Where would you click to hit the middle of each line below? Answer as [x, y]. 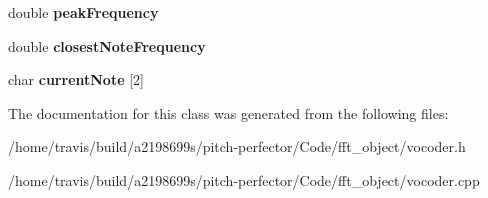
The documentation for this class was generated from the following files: [228, 112]
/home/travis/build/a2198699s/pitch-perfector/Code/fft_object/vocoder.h [237, 146]
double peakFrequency [83, 12]
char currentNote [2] [76, 79]
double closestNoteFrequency [107, 45]
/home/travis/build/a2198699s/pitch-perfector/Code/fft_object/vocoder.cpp [244, 179]
